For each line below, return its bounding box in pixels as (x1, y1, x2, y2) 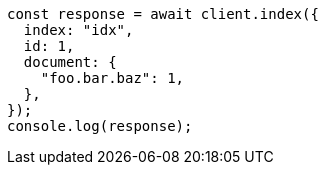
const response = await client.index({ (7, 6, 319, 22)
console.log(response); (7, 118, 193, 134)
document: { (23, 54, 117, 70)
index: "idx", (23, 22, 134, 38)
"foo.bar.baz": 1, (40, 70, 185, 86)
